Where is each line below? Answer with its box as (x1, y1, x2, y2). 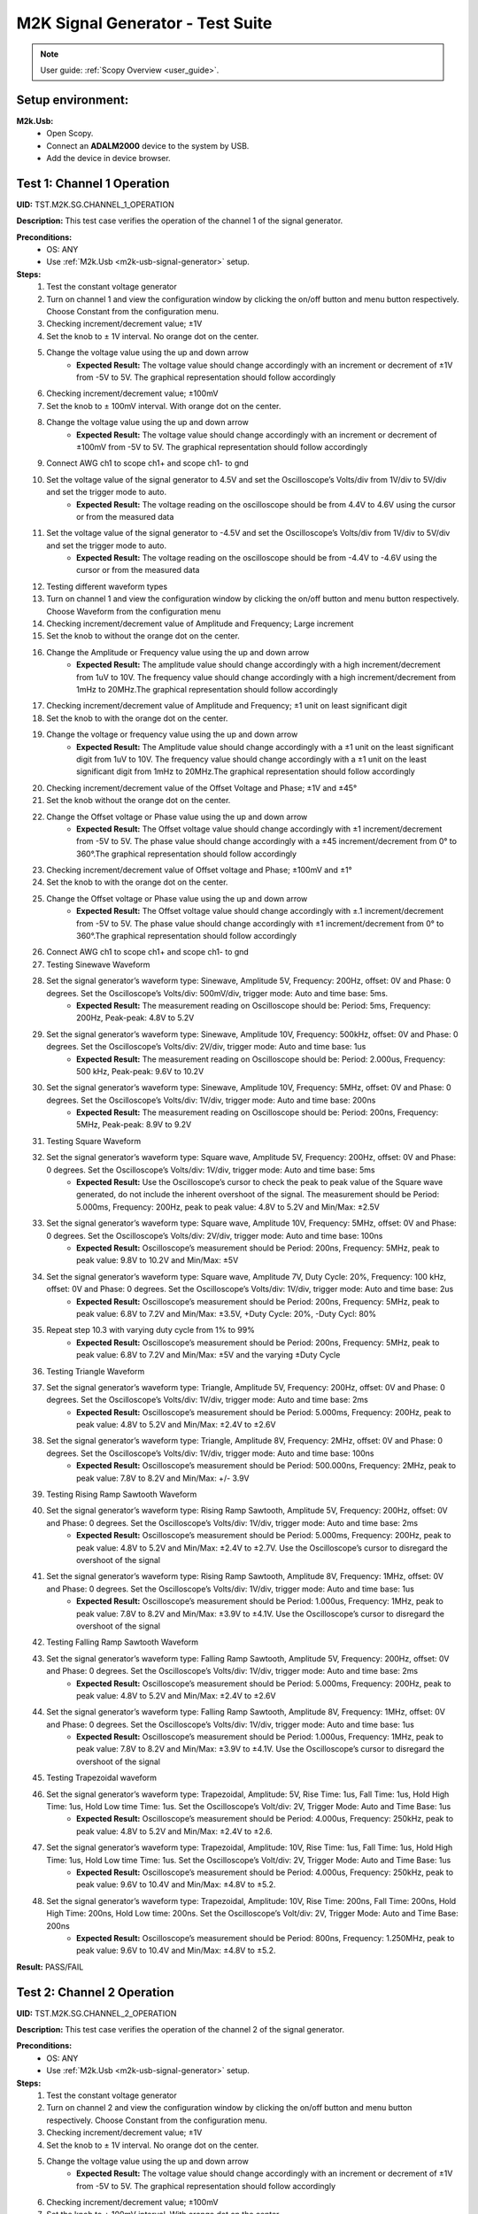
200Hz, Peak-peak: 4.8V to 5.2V (76, 1012, 195, 1023)
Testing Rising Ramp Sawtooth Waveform (46, 1489, 197, 1500)
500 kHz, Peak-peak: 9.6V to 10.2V (76, 1065, 204, 1076)
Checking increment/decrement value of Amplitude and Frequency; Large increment (46, 618, 354, 629)
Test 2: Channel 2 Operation (16, 1985, 174, 2000)
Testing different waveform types (46, 581, 168, 592)
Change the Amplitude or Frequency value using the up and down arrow (46, 646, 310, 657)
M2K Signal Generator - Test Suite (16, 13, 273, 33)
